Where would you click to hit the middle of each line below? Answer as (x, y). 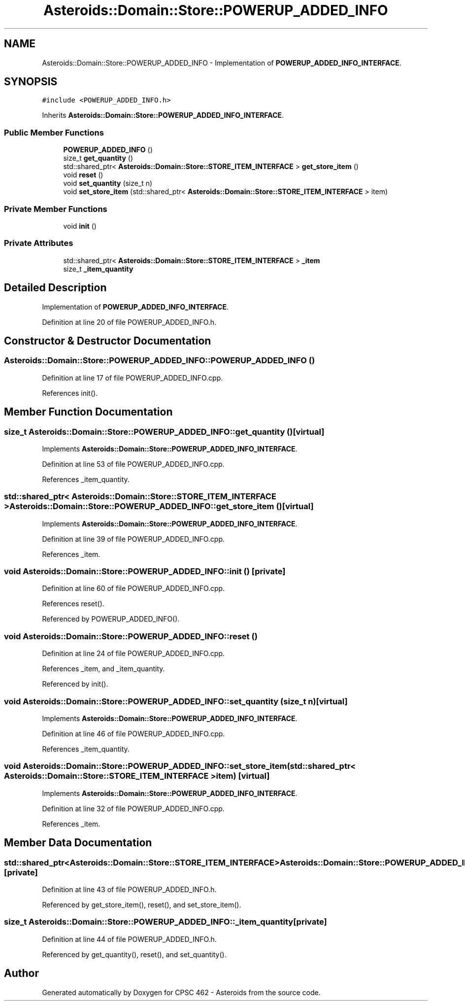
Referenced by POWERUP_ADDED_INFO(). (111, 619)
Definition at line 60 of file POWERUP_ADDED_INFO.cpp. (133, 589)
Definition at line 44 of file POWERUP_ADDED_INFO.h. (129, 939)
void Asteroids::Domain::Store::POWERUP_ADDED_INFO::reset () (131, 636)
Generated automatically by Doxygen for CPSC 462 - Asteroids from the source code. (181, 992)
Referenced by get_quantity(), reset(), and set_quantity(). (134, 954)
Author (21, 973)
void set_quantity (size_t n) (108, 183)
